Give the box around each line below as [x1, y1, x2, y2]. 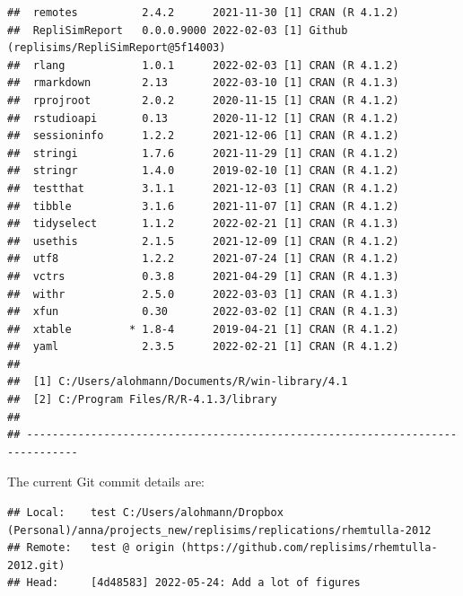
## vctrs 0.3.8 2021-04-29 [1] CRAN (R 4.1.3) [7, 269, 399, 283]
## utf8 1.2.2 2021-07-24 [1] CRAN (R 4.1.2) [7, 252, 399, 266]
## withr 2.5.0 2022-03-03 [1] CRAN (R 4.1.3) [7, 287, 399, 301]
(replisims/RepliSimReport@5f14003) [7, 41, 226, 55]
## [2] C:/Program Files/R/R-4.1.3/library [7, 393, 277, 407]
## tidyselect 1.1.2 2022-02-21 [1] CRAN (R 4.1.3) [7, 217, 399, 231]
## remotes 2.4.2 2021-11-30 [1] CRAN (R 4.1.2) [7, 6, 399, 19]
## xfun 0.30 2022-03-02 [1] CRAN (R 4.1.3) [7, 305, 399, 319]
